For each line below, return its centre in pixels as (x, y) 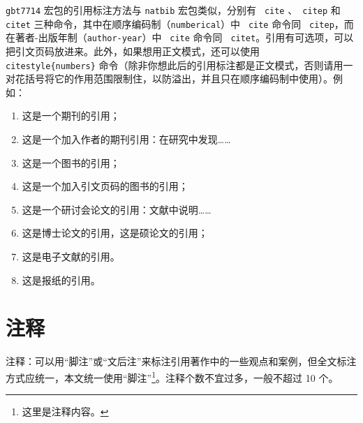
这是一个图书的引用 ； (71, 162)
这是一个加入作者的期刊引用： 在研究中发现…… (126, 139)
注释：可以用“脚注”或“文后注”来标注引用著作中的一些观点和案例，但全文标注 (181, 361)
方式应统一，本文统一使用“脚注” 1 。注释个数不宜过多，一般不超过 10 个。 (172, 376)
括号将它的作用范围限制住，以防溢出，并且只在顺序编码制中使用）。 (179, 79)
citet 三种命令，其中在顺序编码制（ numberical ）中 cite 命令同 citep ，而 (180, 23)
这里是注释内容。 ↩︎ (65, 411)
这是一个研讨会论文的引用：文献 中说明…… (117, 209)
